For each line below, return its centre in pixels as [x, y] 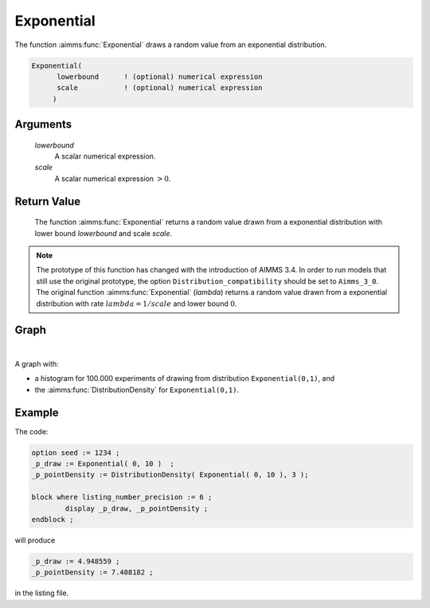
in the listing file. [42, 593]
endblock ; [53, 519]
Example [37, 412]
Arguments [43, 125]
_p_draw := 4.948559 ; [76, 561]
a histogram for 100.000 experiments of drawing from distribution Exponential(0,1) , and [184, 379]
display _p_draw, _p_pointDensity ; [137, 508]
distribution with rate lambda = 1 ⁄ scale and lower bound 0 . [137, 304]
